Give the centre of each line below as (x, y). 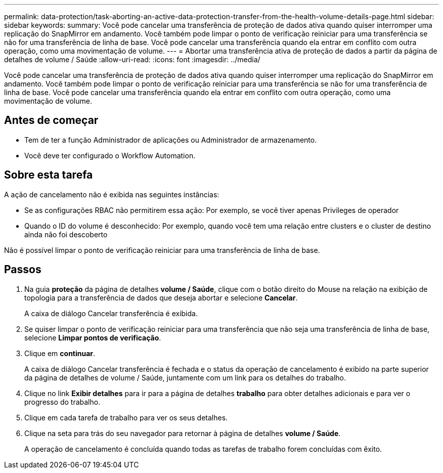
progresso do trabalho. (62, 402)
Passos (23, 270)
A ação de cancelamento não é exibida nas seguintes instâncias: (112, 194)
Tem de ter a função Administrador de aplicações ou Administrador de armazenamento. (171, 140)
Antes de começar (51, 120)
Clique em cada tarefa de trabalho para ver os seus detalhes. (126, 417)
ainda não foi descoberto (66, 234)
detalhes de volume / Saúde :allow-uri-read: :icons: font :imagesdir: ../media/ (132, 59)
